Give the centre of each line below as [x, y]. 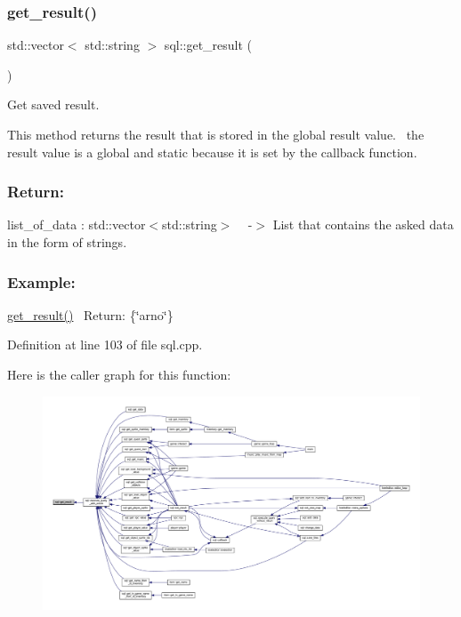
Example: [41, 281]
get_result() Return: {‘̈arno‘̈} [90, 314]
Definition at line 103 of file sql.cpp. [105, 345]
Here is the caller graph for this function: [119, 374]
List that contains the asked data [363, 224]
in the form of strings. [67, 242]
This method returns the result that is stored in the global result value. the [216, 134]
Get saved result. [53, 104]
